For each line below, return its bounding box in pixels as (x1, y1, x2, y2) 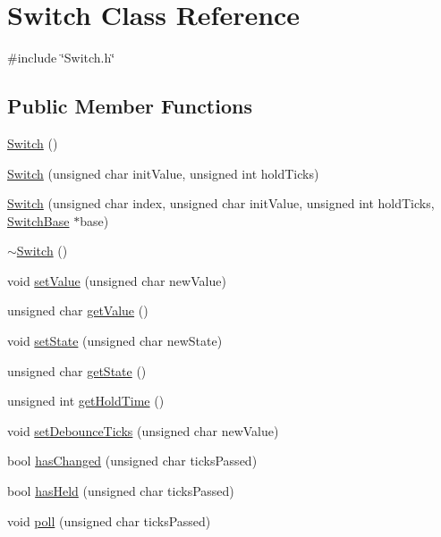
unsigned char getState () (7, 361, 147, 380)
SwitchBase (7, 211, 70, 230)
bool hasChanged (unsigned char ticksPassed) (7, 451, 258, 470)
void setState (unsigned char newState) (7, 331, 223, 350)
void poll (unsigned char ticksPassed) (7, 511, 211, 530)
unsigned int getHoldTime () (7, 391, 165, 410)
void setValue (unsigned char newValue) (7, 271, 226, 289)
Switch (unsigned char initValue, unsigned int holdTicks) (7, 164, 319, 182)
